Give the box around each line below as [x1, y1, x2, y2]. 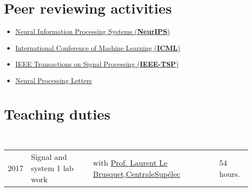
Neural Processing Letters [15, 75, 92, 85]
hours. [219, 168, 240, 179]
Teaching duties [4, 104, 110, 123]
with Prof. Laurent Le [93, 156, 168, 168]
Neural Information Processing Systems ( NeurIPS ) [15, 26, 170, 36]
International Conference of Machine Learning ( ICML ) [15, 42, 180, 52]
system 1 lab [31, 162, 74, 174]
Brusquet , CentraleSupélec [93, 168, 180, 179]
